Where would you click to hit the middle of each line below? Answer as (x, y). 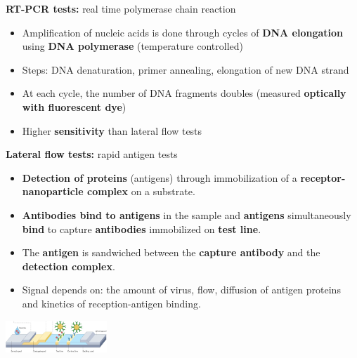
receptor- (323, 177)
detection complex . (69, 266)
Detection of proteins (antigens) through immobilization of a (160, 177)
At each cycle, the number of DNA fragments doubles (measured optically (184, 93)
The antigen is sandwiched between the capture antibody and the (171, 252)
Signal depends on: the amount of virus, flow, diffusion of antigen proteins (181, 290)
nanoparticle (53, 191)
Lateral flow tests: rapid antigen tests (92, 154)
